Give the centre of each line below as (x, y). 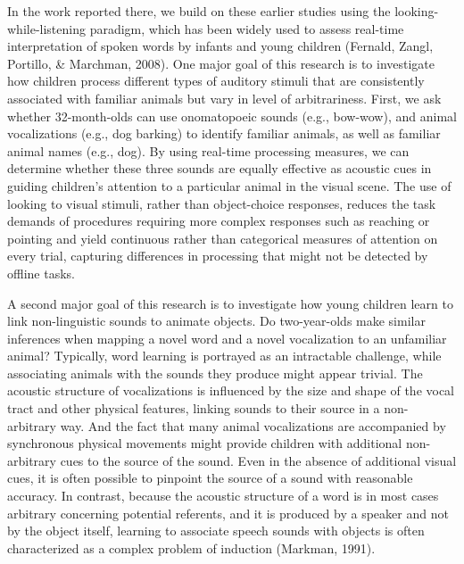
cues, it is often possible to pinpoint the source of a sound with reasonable (210, 478)
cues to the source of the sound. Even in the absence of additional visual (258, 460)
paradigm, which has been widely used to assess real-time (247, 28)
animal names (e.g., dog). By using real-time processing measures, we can (208, 150)
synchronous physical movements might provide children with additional (205, 443)
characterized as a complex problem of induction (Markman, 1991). (191, 547)
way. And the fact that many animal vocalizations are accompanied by (253, 425)
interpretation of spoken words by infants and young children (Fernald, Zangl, (220, 46)
